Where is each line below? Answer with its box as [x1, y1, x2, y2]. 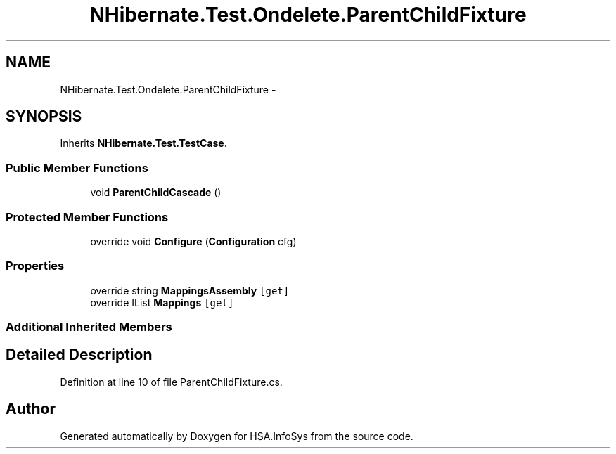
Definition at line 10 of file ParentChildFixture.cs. [60, 375, 283, 388]
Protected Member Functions [6, 209, 169, 224]
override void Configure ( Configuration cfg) [90, 235, 297, 247]
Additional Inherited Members [6, 320, 172, 335]
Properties [6, 259, 65, 273]
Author [6, 400, 56, 418]
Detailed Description [6, 346, 153, 364]
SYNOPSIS [6, 108, 82, 126]
